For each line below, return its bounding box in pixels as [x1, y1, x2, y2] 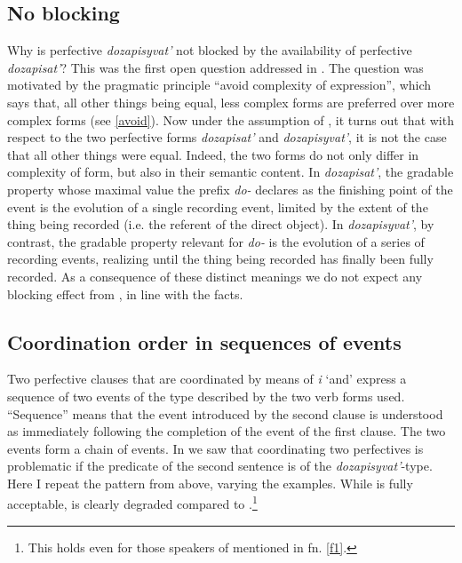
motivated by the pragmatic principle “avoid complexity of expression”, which [7, 75, 432, 94]
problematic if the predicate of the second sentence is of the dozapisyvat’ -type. [7, 456, 433, 475]
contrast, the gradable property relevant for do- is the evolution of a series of [7, 232, 425, 250]
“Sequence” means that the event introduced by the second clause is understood [7, 404, 443, 423]
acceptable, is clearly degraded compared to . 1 [7, 492, 258, 513]
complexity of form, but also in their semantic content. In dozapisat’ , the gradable [7, 163, 454, 181]
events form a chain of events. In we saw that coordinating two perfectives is [7, 439, 424, 457]
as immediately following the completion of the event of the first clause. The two [7, 422, 446, 440]
